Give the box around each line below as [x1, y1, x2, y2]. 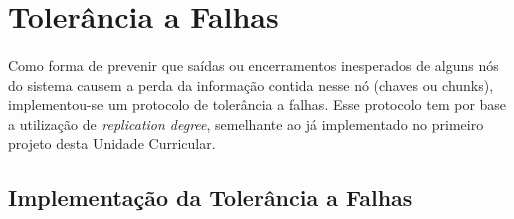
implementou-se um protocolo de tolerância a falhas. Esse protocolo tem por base [8, 94, 507, 115]
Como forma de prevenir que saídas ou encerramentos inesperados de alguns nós [8, 54, 499, 75]
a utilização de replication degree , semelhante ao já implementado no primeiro [8, 113, 484, 134]
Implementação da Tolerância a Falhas [8, 182, 413, 213]
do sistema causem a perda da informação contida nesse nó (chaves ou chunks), [8, 74, 494, 95]
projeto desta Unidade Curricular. [8, 133, 216, 154]
